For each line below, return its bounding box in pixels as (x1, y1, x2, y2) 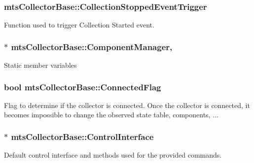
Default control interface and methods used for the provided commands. (4, 150, 222, 160)
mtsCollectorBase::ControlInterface (11, 130, 154, 142)
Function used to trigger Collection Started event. (4, 20, 154, 30)
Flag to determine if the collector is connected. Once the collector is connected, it (4, 100, 250, 110)
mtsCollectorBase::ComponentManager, (11, 40, 173, 53)
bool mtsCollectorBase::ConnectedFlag (4, 81, 161, 93)
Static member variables (4, 60, 77, 70)
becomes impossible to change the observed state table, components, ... (4, 109, 218, 120)
